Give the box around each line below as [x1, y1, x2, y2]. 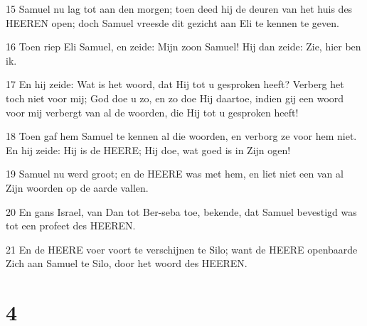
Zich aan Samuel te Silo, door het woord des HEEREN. [6, 256, 248, 271]
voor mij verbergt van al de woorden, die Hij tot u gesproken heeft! [6, 104, 299, 119]
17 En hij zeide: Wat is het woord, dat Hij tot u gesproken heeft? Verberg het [6, 77, 344, 92]
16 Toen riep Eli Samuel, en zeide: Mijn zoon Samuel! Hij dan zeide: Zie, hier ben [6, 39, 361, 54]
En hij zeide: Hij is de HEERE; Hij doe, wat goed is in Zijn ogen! [6, 142, 291, 157]
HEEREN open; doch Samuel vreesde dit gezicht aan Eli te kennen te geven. [6, 15, 339, 30]
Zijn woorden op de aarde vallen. [6, 180, 149, 195]
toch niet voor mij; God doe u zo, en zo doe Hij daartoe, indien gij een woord [6, 90, 344, 105]
